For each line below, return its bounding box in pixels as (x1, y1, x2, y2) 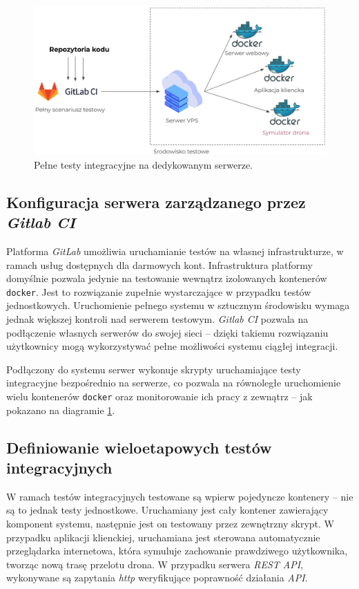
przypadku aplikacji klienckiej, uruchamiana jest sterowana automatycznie (6, 530, 320, 544)
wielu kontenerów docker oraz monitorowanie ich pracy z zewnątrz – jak (6, 389, 313, 403)
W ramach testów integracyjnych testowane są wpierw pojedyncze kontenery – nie (6, 489, 353, 503)
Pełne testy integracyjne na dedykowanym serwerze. (34, 157, 253, 171)
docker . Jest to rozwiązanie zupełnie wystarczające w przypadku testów (6, 284, 311, 299)
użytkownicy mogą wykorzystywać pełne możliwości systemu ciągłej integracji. (6, 339, 338, 353)
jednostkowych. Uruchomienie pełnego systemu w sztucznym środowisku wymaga (6, 298, 350, 312)
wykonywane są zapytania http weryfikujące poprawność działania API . (6, 570, 308, 585)
